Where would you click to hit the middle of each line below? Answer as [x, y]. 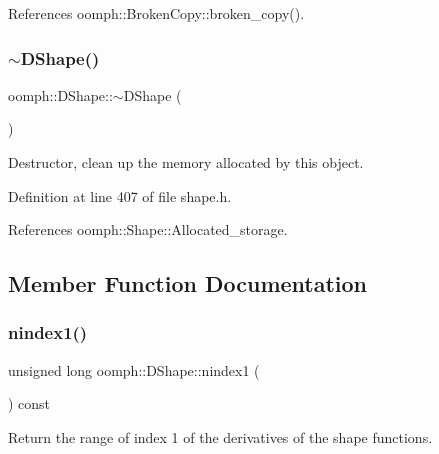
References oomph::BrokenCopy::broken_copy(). [156, 13]
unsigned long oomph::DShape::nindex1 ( [134, 369]
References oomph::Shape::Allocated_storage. [148, 229]
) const [29, 403]
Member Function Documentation [188, 283]
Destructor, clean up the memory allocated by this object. [186, 162]
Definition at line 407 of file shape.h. [120, 195]
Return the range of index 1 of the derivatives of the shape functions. [220, 436]
